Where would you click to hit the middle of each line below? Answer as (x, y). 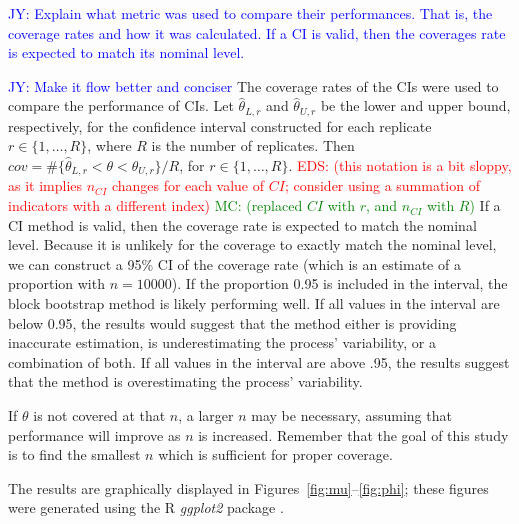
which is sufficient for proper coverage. (275, 454)
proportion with (56, 283)
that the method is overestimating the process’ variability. (185, 381)
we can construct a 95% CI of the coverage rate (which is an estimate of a (234, 263)
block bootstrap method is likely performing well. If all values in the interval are (254, 303)
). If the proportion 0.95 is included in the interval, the (339, 283)
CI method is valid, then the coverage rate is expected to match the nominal (242, 224)
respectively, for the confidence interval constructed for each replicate (220, 125)
